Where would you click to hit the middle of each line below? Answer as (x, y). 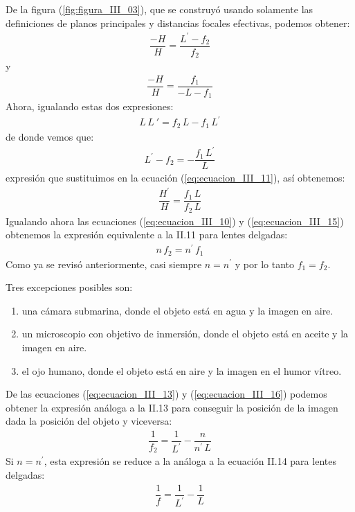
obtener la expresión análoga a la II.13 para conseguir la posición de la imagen (172, 407)
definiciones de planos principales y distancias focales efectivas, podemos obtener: (178, 23)
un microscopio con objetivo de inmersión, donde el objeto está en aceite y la (185, 334)
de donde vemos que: (50, 136)
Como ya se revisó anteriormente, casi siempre (104, 264)
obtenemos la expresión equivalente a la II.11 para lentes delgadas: (147, 235)
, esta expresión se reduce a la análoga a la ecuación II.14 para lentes (190, 461)
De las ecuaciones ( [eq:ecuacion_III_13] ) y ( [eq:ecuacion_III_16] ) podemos (166, 394)
